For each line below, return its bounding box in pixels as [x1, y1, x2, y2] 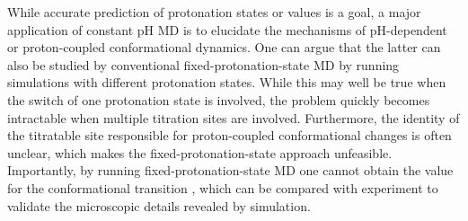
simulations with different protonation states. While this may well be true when [7, 73, 446, 92]
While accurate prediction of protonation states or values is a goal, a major [7, 3, 421, 21]
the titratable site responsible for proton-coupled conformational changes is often [7, 126, 452, 145]
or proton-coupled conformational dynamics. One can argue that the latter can [7, 38, 441, 57]
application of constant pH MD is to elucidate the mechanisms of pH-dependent [7, 20, 447, 39]
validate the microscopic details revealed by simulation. [7, 196, 311, 215]
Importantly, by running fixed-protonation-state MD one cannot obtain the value [7, 161, 454, 180]
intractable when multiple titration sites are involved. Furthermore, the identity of [7, 108, 460, 127]
